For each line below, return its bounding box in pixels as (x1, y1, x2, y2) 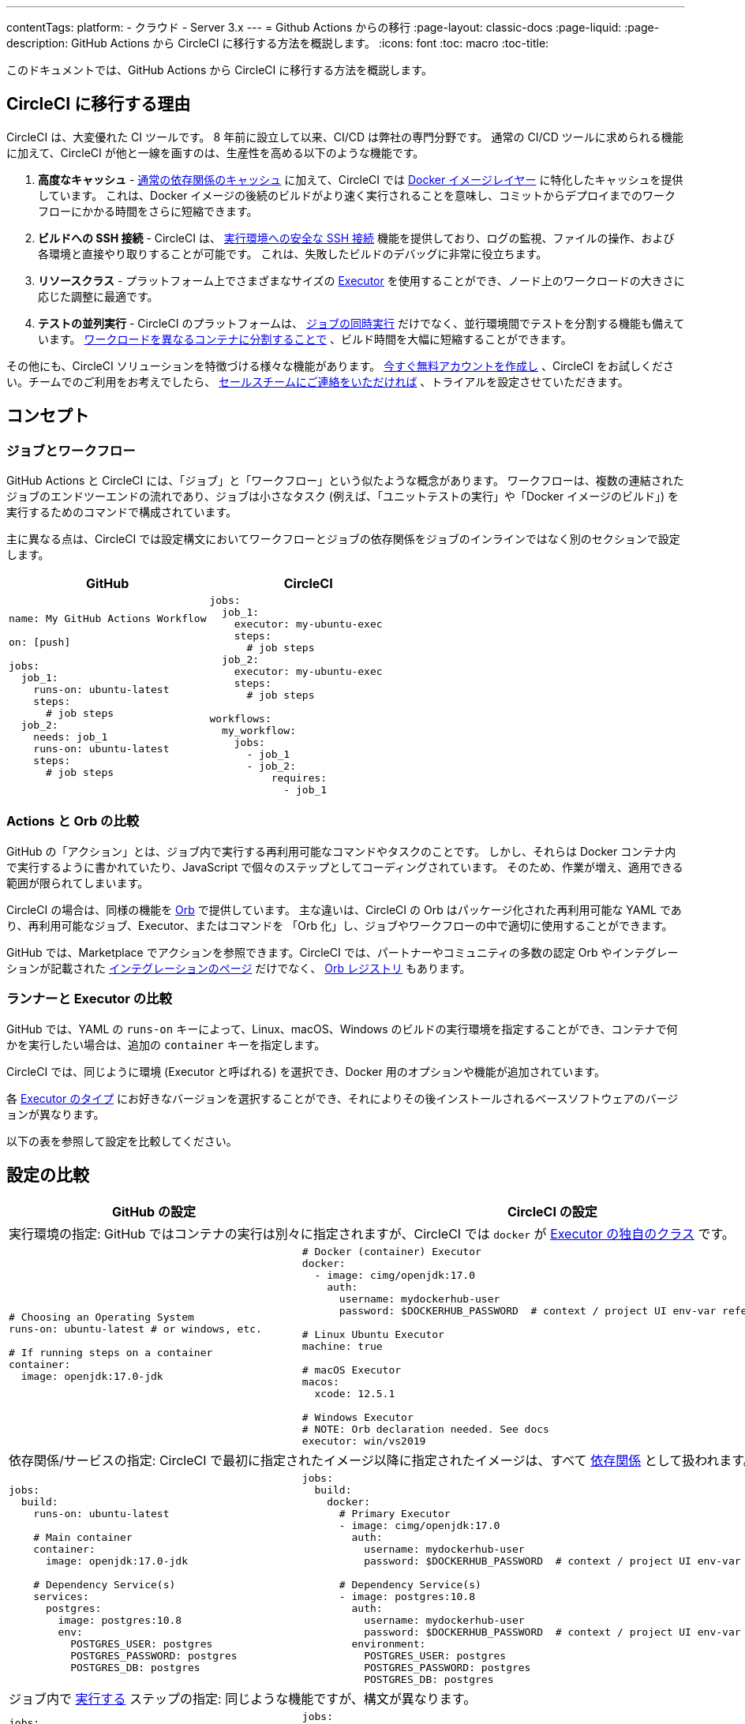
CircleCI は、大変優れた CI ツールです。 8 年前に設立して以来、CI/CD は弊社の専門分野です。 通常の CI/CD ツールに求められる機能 (6, 129, 683, 144)
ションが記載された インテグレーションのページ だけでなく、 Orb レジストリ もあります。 (6, 961, 471, 975)
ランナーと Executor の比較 (6, 991, 172, 1007)
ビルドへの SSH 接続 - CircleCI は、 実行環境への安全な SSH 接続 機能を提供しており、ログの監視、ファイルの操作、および (38, 230, 675, 245)
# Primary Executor (339, 1508, 451, 1520)
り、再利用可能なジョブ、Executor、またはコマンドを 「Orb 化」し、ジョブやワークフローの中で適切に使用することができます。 (6, 918, 673, 932)
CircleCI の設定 (507, 1204, 597, 1220)
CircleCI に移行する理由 (6, 94, 191, 114)
